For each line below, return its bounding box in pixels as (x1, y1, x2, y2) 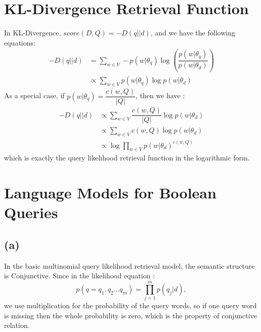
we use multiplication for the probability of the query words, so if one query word (4, 300, 257, 311)
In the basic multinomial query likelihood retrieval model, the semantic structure (4, 260, 255, 271)
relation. (4, 320, 30, 330)
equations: (4, 37, 35, 48)
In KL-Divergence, (4, 27, 61, 38)
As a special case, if (4, 90, 65, 101)
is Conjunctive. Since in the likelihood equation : (4, 270, 155, 281)
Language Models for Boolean (4, 182, 216, 203)
